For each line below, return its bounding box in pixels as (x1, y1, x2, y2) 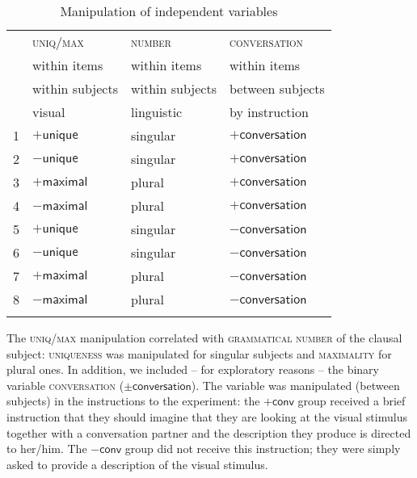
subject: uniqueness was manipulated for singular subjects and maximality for (6, 345, 392, 362)
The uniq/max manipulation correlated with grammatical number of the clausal (6, 329, 402, 346)
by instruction (229, 103, 309, 121)
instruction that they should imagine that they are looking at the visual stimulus (6, 408, 407, 425)
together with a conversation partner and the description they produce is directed (6, 424, 411, 441)
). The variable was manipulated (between (191, 376, 400, 393)
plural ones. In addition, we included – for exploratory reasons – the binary (6, 361, 379, 378)
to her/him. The (6, 440, 87, 457)
